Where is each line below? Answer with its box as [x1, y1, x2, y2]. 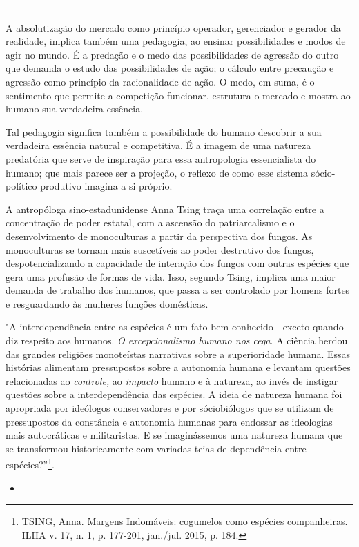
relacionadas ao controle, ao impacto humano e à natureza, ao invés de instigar [6, 373, 338, 388]
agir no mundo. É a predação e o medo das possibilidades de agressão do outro [6, 47, 339, 61]
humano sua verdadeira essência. [6, 101, 144, 116]
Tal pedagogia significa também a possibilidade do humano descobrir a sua [6, 124, 322, 139]
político [6, 179, 37, 193]
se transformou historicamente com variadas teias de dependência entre [6, 441, 307, 455]
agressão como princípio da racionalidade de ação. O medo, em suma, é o [6, 74, 315, 88]
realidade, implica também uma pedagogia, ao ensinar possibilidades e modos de [6, 34, 346, 48]
